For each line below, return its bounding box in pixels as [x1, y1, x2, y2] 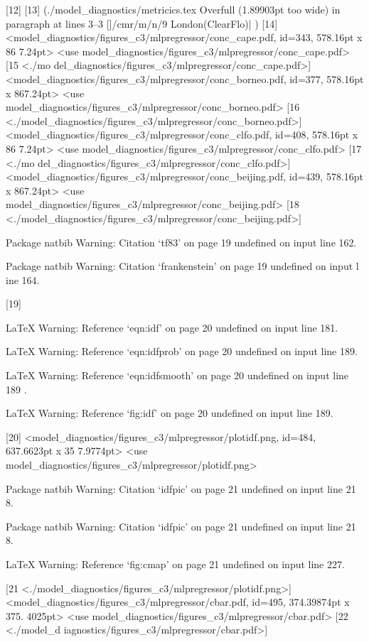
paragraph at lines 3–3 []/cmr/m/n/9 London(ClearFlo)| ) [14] [6, 16, 278, 31]
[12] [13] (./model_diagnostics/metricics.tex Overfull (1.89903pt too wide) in [6, 2, 341, 16]
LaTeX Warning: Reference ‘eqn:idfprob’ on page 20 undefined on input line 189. [6, 344, 358, 359]
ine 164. [6, 272, 40, 287]
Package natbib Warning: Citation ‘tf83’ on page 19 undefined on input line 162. [6, 234, 357, 249]
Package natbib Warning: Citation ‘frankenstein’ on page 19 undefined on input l [6, 259, 359, 273]
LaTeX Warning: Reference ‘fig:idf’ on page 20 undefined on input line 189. [6, 406, 333, 420]
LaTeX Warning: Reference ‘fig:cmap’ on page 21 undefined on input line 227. [6, 557, 345, 571]
